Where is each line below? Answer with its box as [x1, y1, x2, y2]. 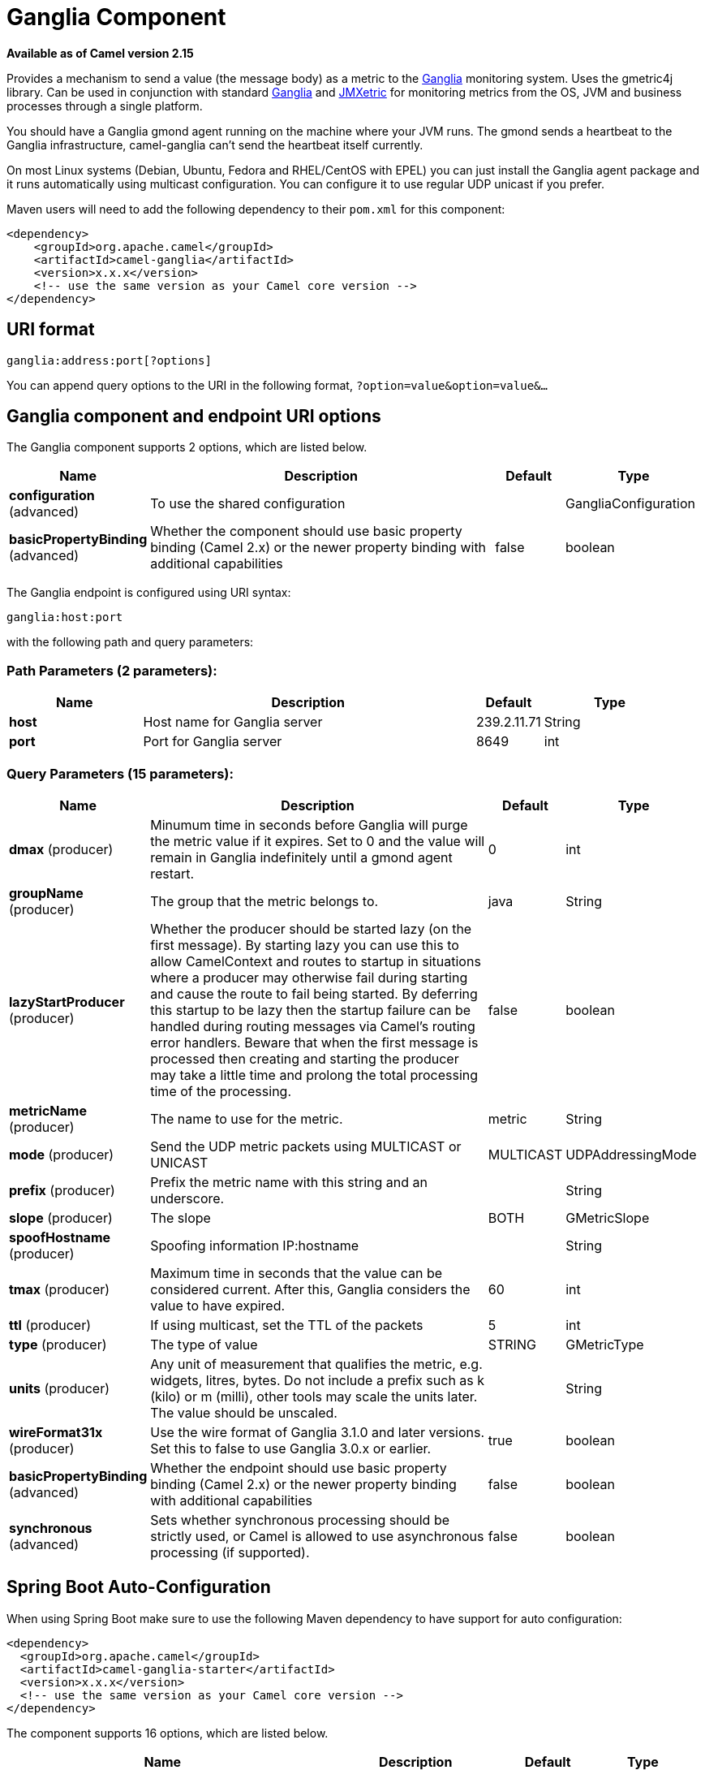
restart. [150, 865, 195, 882]
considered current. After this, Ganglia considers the [150, 1280, 471, 1297]
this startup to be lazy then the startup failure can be [150, 1001, 471, 1018]
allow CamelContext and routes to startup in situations [150, 952, 481, 969]
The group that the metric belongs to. [150, 892, 379, 909]
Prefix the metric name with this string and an [150, 1173, 428, 1190]
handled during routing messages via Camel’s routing [150, 1017, 475, 1034]
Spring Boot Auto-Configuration [6, 1577, 271, 1598]
